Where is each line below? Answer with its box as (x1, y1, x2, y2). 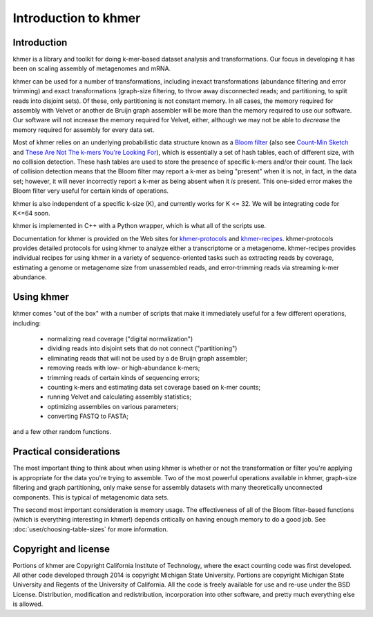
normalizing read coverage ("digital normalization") (47, 334, 193, 343)
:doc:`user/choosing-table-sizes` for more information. (12, 525, 169, 533)
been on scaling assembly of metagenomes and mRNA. (12, 64, 171, 73)
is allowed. (12, 600, 44, 608)
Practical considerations (12, 446, 121, 457)
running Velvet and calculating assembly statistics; (47, 392, 192, 401)
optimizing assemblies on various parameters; (47, 402, 179, 410)
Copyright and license (12, 543, 111, 555)
